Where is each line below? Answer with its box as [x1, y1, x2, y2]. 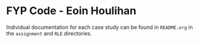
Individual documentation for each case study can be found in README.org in [6, 24, 193, 31]
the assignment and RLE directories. [6, 29, 92, 37]
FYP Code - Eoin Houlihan [6, 4, 136, 18]
